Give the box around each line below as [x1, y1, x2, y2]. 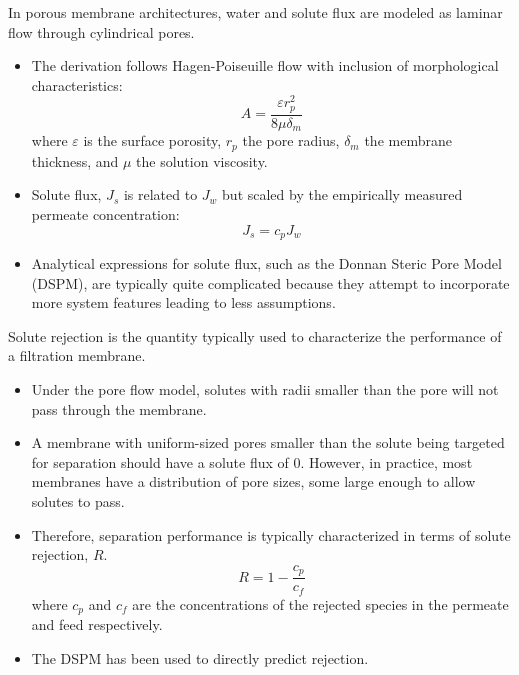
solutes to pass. [31, 491, 125, 512]
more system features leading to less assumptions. [31, 292, 336, 313]
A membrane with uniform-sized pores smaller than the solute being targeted [31, 432, 505, 453]
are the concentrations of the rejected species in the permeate [132, 593, 509, 614]
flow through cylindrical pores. [8, 21, 195, 42]
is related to [123, 184, 198, 205]
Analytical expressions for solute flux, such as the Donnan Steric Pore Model [31, 253, 502, 274]
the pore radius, [242, 130, 340, 151]
